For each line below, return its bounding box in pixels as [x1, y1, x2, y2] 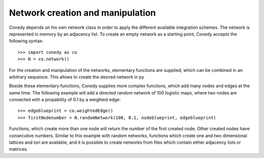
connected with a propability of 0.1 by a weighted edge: [9, 97, 121, 103]
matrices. [9, 146, 28, 152]
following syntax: [9, 38, 44, 44]
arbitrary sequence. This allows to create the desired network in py [9, 74, 144, 80]
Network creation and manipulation [9, 7, 156, 18]
